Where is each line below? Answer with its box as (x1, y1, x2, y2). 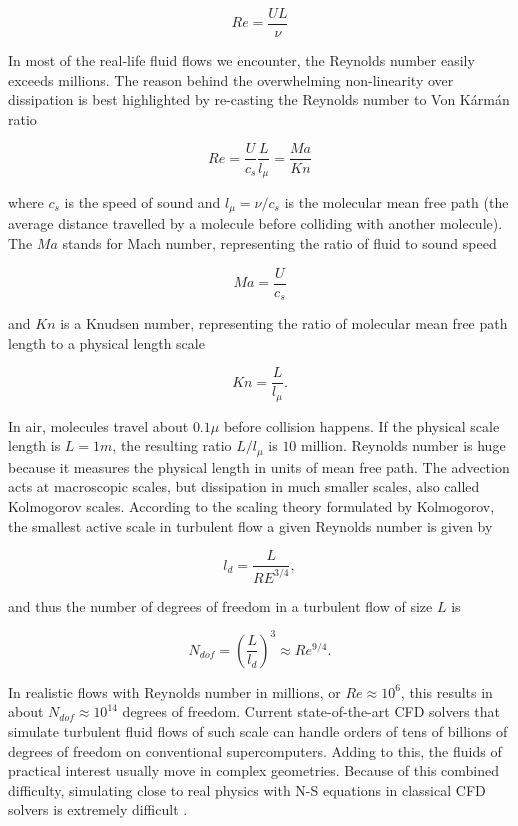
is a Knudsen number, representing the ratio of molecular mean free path (60, 313, 508, 334)
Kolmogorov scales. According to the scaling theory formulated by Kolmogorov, (8, 496, 495, 517)
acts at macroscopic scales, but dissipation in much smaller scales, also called (8, 476, 480, 497)
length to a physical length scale (8, 332, 205, 353)
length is (8, 435, 61, 456)
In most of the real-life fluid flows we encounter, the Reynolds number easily (8, 50, 475, 71)
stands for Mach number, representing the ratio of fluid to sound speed (62, 233, 497, 253)
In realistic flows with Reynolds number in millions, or (8, 681, 341, 702)
